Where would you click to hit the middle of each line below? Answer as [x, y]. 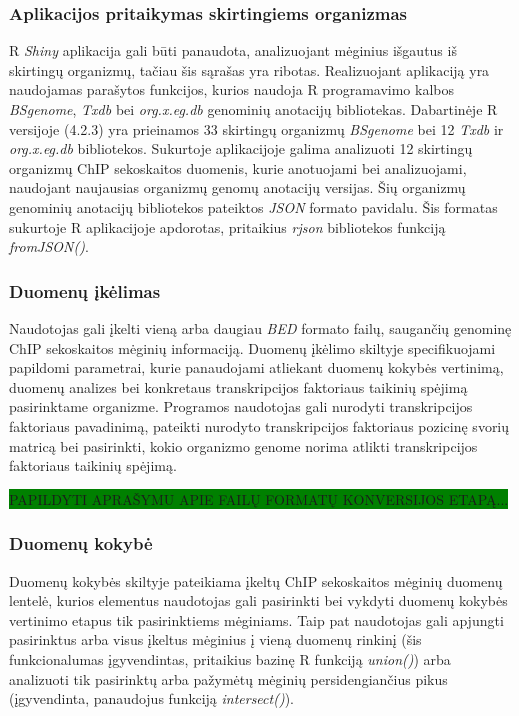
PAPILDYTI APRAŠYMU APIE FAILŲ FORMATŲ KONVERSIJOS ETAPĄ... [259, 498]
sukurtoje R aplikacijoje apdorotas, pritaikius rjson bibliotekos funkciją [227, 226]
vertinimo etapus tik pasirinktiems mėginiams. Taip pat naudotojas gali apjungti [256, 619]
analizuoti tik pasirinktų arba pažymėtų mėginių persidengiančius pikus [228, 678]
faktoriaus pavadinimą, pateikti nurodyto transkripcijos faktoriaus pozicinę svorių [259, 425]
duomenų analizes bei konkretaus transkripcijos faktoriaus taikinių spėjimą [238, 386]
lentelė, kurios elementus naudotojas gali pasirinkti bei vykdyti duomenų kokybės [258, 600]
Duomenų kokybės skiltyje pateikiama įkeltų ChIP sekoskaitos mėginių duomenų [256, 580]
